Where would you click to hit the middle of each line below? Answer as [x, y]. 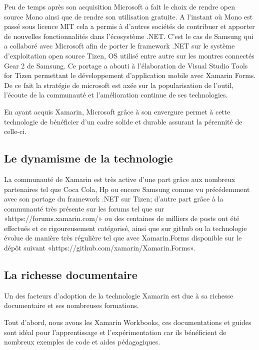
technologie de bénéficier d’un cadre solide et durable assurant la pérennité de [123, 121]
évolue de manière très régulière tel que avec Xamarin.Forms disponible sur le [123, 238]
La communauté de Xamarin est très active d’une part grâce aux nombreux [120, 179]
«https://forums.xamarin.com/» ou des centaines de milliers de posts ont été [122, 218]
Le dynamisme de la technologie [88, 158]
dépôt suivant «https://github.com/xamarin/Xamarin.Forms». [100, 248]
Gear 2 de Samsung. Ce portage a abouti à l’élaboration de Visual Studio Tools [126, 65]
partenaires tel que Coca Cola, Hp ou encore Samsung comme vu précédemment [127, 189]
